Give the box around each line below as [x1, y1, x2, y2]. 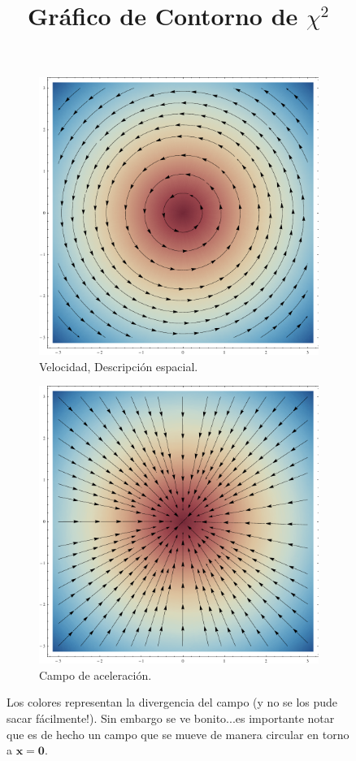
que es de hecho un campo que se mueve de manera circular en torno [7, 725, 349, 742]
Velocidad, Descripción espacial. [39, 357, 198, 374]
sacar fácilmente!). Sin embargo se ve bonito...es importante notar [7, 710, 335, 727]
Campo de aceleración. [39, 666, 152, 683]
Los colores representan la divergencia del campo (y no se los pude [7, 694, 338, 711]
